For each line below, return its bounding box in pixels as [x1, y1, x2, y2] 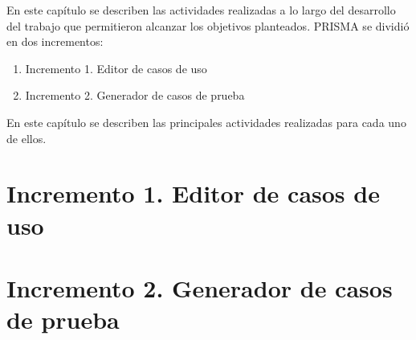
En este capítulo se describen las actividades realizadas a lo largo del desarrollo [6, 2, 396, 18]
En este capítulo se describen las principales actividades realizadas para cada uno [6, 113, 406, 130]
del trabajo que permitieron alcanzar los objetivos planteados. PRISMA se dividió [6, 17, 410, 34]
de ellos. [6, 129, 47, 146]
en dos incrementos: [6, 33, 104, 50]
